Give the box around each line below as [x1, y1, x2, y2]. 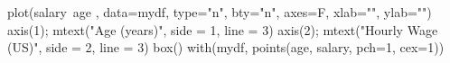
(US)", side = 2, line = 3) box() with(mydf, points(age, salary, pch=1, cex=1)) [7, 38, 445, 57]
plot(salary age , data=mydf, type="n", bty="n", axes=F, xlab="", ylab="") [7, 3, 432, 21]
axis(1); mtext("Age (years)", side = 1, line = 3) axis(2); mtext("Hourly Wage [7, 20, 438, 39]
